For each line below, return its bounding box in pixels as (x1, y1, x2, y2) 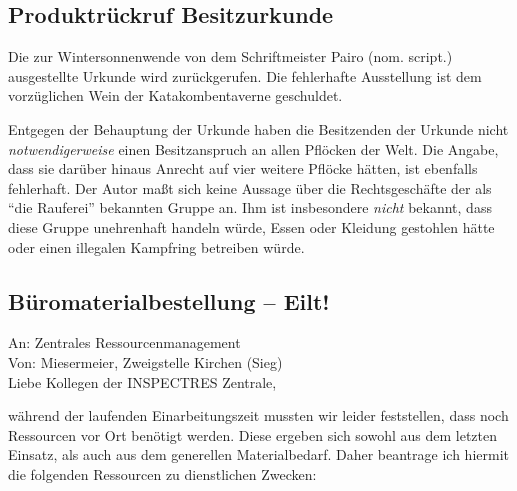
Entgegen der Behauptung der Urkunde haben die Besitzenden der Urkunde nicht (8, 118, 509, 139)
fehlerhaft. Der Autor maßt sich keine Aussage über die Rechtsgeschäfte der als (8, 177, 492, 198)
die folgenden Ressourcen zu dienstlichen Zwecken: (8, 463, 317, 484)
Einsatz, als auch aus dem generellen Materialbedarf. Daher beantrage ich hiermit (8, 444, 509, 465)
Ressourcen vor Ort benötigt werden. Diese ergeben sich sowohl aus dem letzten (8, 424, 498, 445)
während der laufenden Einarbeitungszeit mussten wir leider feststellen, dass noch (8, 405, 509, 426)
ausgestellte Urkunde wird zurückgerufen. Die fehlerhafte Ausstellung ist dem (8, 65, 482, 86)
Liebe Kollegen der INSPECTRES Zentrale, (8, 371, 277, 392)
